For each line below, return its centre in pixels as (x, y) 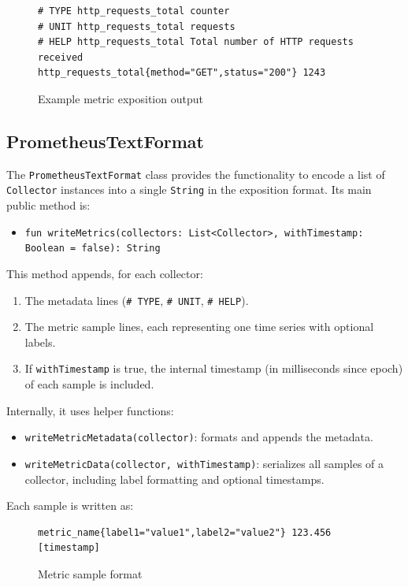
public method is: (48, 205)
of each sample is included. (89, 384)
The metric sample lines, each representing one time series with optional (199, 327)
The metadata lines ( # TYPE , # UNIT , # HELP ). (137, 300)
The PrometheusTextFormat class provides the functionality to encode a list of (196, 174)
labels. (40, 342)
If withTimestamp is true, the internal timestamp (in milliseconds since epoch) (214, 368)
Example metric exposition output (121, 98)
